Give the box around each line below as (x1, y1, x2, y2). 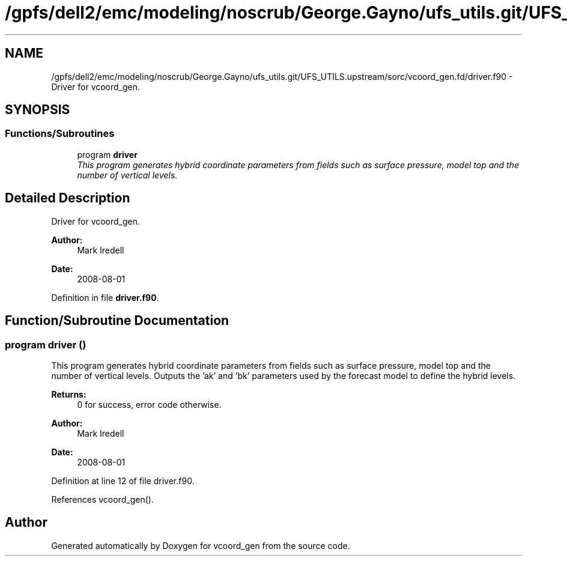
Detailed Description (5, 190, 130, 206)
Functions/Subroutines (5, 127, 115, 140)
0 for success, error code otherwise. (77, 399, 222, 410)
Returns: (51, 389, 86, 399)
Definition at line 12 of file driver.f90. (51, 475, 195, 486)
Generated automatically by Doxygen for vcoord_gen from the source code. (51, 540, 350, 551)
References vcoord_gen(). (51, 494, 154, 505)
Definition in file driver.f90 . (51, 292, 159, 303)
